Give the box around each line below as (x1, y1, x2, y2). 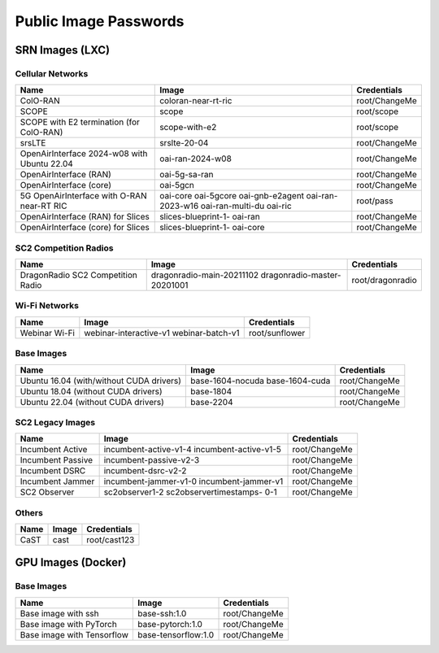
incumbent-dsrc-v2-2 (103, 465, 187, 477)
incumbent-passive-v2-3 (103, 455, 200, 466)
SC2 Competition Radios (15, 242, 114, 254)
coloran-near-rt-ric (159, 95, 233, 107)
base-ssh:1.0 (137, 607, 187, 619)
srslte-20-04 (159, 137, 209, 149)
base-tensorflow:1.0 (137, 629, 215, 640)
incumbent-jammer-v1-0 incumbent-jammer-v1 (103, 476, 284, 487)
